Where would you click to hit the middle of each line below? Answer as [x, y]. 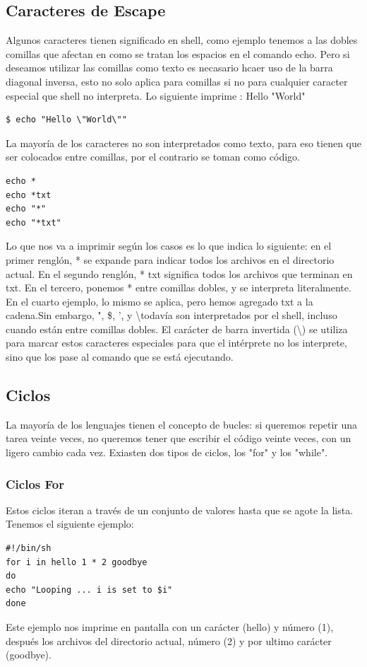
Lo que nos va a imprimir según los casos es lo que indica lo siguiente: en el [169, 246]
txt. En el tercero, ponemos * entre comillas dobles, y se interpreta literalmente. [179, 288]
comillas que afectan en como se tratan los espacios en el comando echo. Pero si [178, 53]
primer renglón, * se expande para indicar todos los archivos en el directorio [170, 259]
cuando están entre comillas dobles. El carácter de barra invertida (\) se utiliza [177, 329]
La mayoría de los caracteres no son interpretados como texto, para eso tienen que [183, 143]
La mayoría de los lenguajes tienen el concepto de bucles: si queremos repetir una [182, 424]
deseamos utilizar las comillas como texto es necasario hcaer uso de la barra [169, 68]
